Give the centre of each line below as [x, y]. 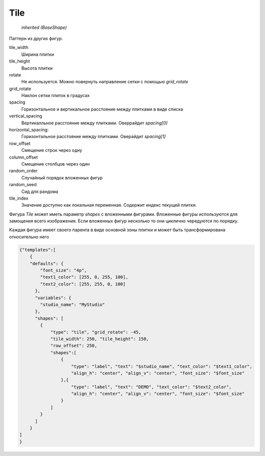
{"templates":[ [38, 250]
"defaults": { [47, 264]
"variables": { [53, 298]
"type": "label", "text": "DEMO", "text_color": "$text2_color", [151, 387]
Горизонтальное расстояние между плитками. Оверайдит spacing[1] [93, 137]
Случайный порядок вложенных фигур [62, 178]
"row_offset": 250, [74, 346]
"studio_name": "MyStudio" [72, 304]
